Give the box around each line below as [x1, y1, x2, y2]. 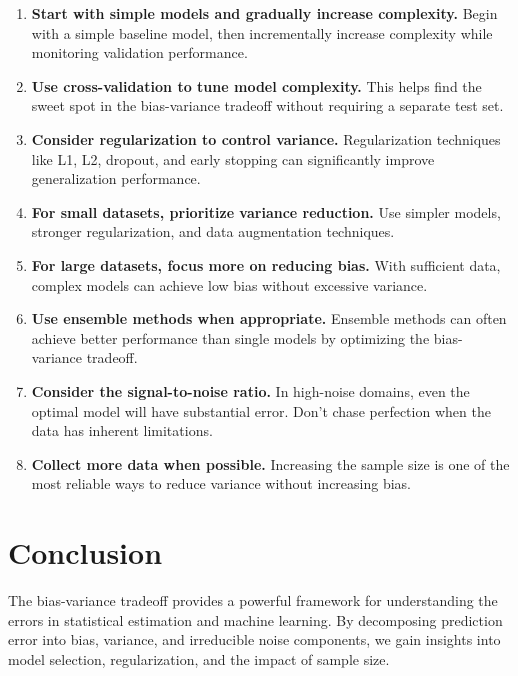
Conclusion [8, 532, 163, 573]
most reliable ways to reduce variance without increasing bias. [31, 473, 412, 494]
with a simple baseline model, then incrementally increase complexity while [31, 22, 493, 43]
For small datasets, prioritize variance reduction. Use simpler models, [31, 201, 501, 222]
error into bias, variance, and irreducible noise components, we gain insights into [8, 629, 501, 650]
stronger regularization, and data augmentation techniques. [31, 221, 395, 242]
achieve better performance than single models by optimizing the [31, 327, 430, 348]
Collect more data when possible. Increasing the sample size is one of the [31, 453, 510, 474]
